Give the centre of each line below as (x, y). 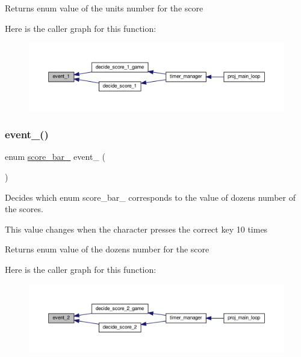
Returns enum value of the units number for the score (104, 8)
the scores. (24, 209)
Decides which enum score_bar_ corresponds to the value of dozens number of (150, 197)
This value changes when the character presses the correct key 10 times (136, 229)
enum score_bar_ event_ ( (55, 157)
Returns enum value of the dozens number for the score (107, 249)
